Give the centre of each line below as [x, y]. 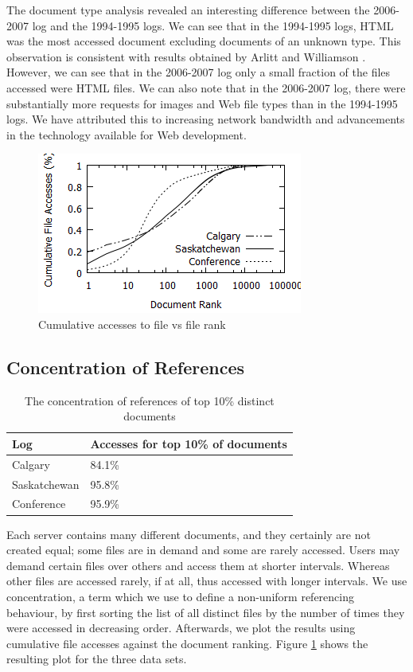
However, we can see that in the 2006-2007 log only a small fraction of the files [199, 72]
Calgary [31, 464]
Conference [39, 504]
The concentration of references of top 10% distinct [150, 400]
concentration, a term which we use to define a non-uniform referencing [180, 596]
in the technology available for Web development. [127, 134]
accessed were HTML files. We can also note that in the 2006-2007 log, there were [206, 87]
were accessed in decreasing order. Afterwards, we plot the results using [181, 628]
